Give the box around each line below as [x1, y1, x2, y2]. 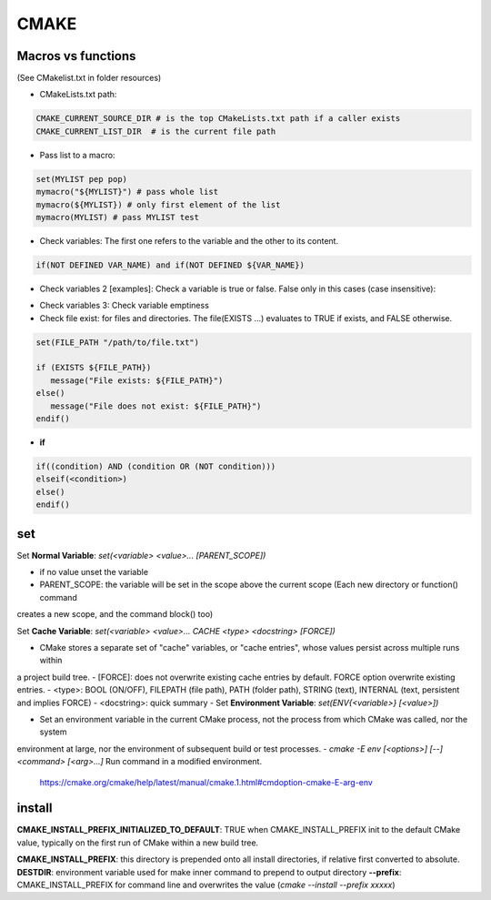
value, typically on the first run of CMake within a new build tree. [16, 837, 259, 848]
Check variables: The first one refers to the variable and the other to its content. [39, 235, 339, 246]
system [39, 726, 67, 737]
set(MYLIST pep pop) [35, 174, 127, 184]
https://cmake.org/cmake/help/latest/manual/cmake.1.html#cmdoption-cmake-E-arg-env [39, 776, 373, 787]
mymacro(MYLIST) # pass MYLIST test [35, 212, 200, 222]
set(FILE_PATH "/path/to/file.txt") [35, 337, 200, 348]
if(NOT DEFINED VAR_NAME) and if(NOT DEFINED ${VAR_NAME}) [35, 259, 305, 270]
